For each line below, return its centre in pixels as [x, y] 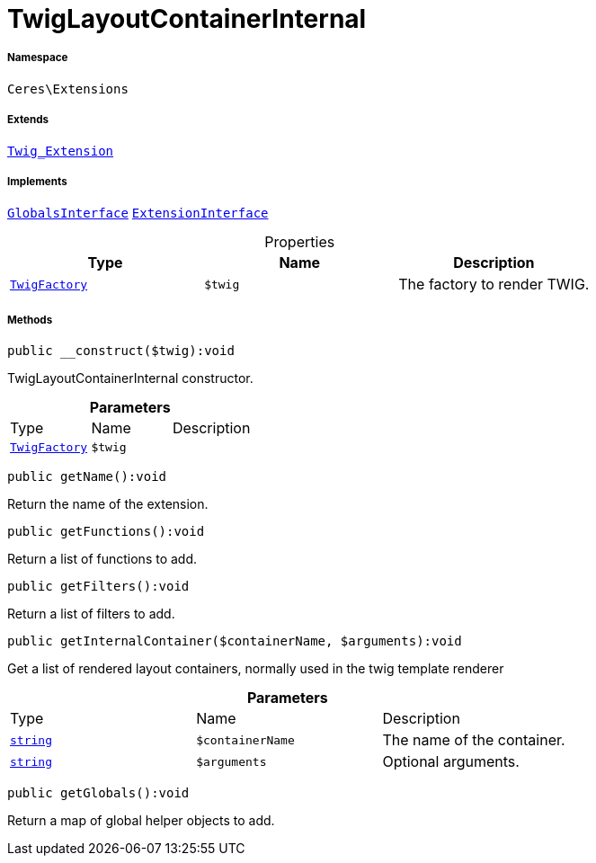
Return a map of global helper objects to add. [141, 821]
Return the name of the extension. [108, 504]
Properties [300, 242]
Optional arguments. [451, 762]
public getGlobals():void [98, 793]
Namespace [38, 58]
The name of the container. [474, 740]
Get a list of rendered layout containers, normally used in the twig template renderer [256, 669]
